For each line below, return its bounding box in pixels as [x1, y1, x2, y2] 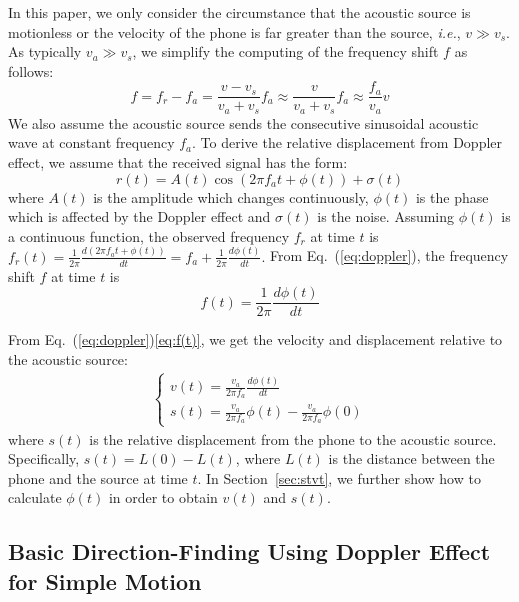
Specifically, [8, 448, 80, 469]
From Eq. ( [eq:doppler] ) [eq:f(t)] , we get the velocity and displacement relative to [8, 329, 503, 350]
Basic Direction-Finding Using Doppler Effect [8, 536, 491, 567]
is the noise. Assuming [317, 206, 455, 227]
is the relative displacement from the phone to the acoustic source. [89, 428, 497, 449]
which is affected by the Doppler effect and [8, 206, 271, 227]
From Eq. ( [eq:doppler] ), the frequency [270, 245, 509, 266]
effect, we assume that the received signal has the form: [8, 152, 348, 173]
